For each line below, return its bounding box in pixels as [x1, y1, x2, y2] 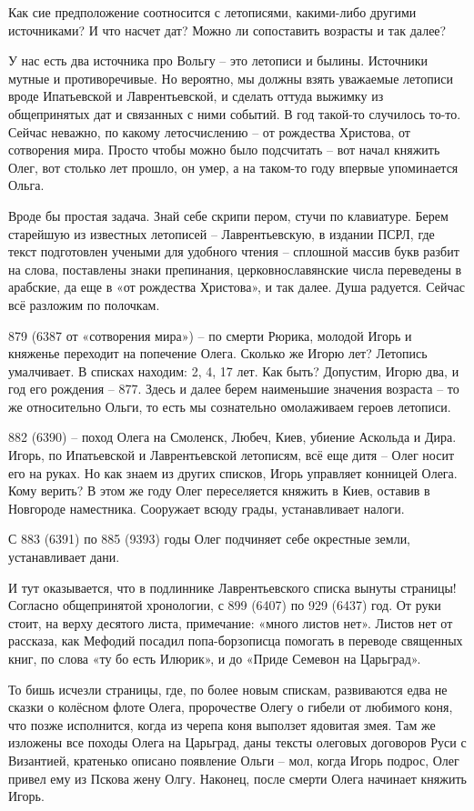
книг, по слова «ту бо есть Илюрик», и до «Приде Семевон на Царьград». [8, 649, 421, 667]
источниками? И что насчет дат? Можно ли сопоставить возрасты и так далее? [8, 20, 447, 39]
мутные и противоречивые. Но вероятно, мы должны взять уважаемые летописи [8, 68, 453, 87]
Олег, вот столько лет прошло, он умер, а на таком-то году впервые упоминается [8, 157, 459, 176]
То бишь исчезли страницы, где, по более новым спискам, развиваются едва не [8, 679, 448, 698]
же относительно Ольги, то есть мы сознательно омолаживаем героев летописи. [8, 396, 451, 416]
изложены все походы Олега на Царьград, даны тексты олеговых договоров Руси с [8, 733, 467, 752]
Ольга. [8, 175, 45, 195]
